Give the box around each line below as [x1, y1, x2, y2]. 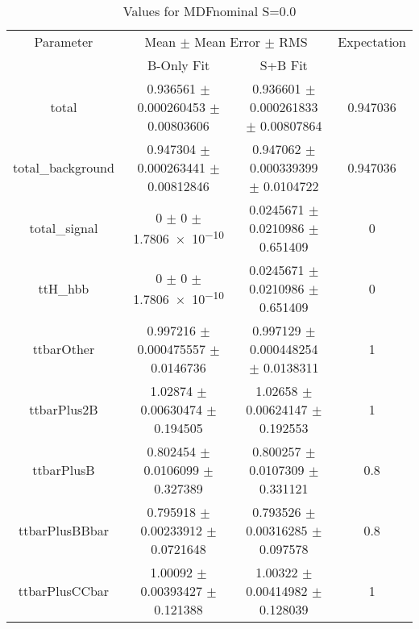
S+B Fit [259, 56, 308, 74]
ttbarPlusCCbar [18, 581, 110, 600]
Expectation [338, 32, 406, 51]
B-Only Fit [147, 56, 210, 74]
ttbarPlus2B [29, 400, 98, 419]
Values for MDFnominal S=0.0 [122, 2, 297, 20]
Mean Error [194, 32, 261, 51]
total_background [13, 158, 114, 177]
